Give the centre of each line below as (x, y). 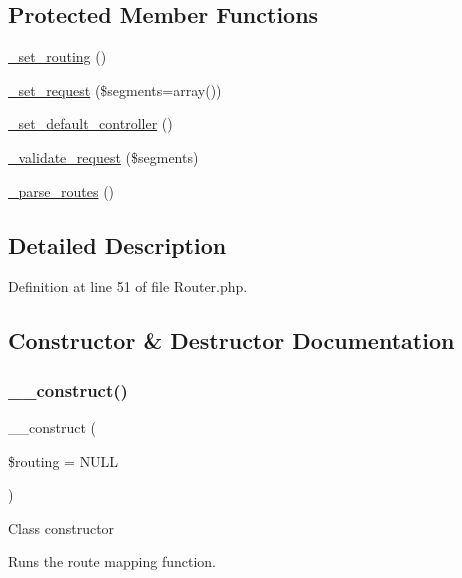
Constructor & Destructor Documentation (231, 340)
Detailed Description (117, 244)
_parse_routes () (61, 190)
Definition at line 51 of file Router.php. (128, 286)
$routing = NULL (63, 460)
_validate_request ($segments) (103, 156)
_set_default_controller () (90, 123)
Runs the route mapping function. (112, 561)
